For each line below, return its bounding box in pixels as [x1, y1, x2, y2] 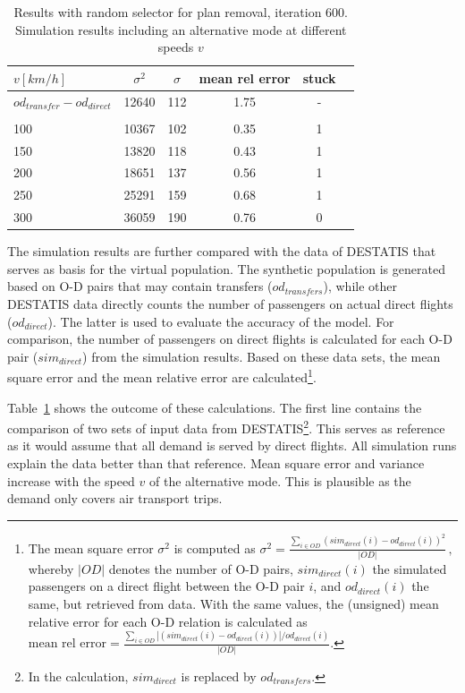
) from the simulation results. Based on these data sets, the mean [82, 346, 441, 365]
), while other [323, 277, 397, 295]
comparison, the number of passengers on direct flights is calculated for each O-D [7, 329, 452, 348]
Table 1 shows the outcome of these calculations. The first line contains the [7, 398, 422, 416]
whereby [28, 559, 74, 577]
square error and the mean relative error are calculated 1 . [7, 365, 317, 386]
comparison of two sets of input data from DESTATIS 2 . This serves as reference [7, 416, 445, 437]
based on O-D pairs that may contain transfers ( [7, 277, 273, 295]
